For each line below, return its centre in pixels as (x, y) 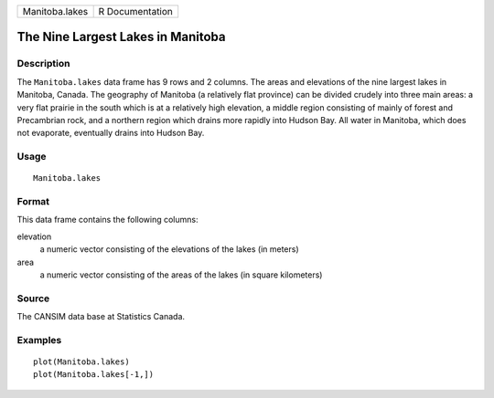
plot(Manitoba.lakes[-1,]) (94, 375)
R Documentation (136, 11)
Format (33, 202)
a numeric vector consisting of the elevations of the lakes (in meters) (169, 249)
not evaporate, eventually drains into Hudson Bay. (111, 133)
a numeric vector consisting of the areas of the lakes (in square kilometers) (181, 275)
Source (33, 298)
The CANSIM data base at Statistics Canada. (101, 317)
